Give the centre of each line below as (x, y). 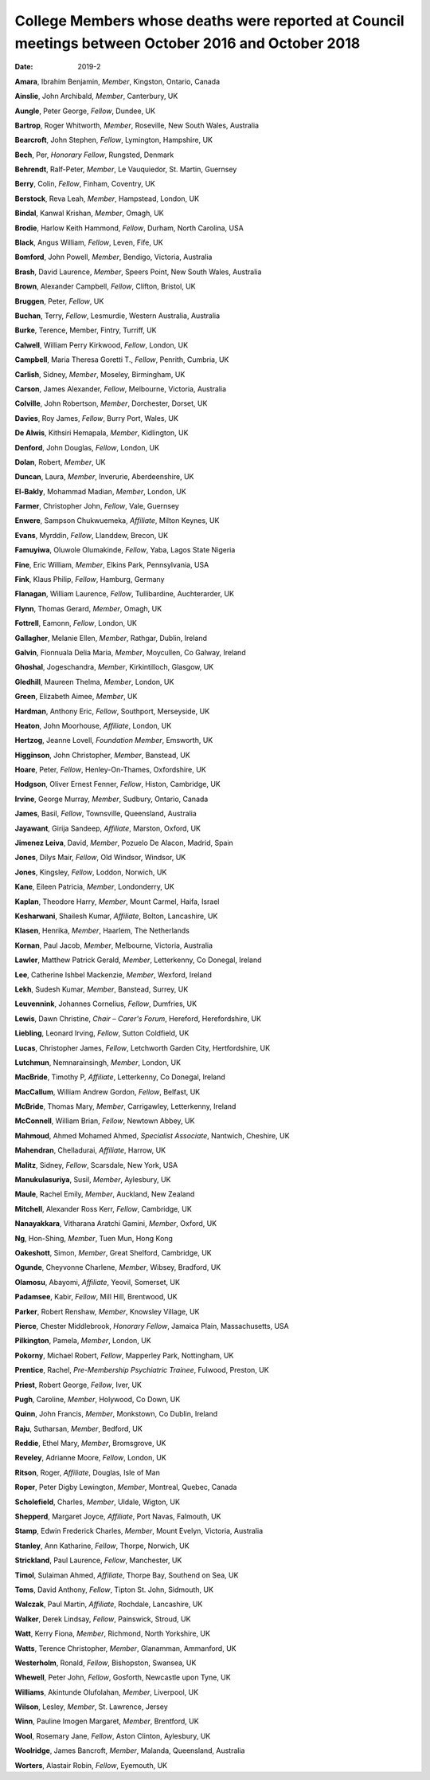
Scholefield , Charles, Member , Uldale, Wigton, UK (98, 1502)
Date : (24, 67)
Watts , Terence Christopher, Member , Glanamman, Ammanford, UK (125, 1648)
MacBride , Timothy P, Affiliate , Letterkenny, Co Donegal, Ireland (120, 1077)
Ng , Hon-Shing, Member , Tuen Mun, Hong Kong (94, 1238)
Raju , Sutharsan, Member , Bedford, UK (78, 1428)
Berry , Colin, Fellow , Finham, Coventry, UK (85, 184)
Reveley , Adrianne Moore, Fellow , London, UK (90, 1458)
